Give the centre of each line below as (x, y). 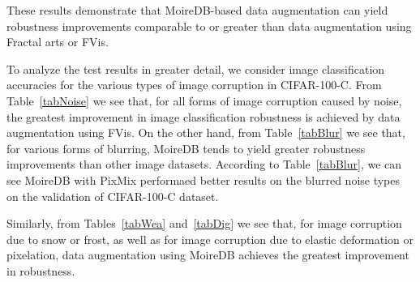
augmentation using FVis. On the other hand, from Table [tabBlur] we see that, (206, 132)
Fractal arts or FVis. (58, 42)
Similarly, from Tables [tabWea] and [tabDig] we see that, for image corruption (204, 223)
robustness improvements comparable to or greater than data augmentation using (209, 26)
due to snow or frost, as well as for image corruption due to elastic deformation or (210, 239)
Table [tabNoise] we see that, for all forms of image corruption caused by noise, (204, 100)
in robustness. (41, 270)
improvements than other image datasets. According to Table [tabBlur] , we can (204, 164)
